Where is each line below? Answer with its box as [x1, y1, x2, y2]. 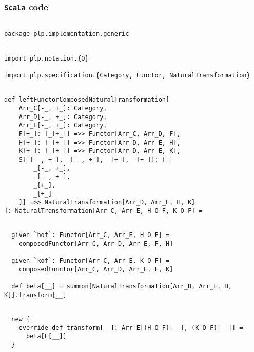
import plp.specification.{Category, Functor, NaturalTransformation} [4, 72, 250, 80]
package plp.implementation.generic [4, 30, 129, 38]
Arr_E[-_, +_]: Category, [18, 122, 107, 129]
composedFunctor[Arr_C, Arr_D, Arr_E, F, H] [18, 240, 173, 247]
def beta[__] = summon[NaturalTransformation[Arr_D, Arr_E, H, [11, 283, 232, 290]
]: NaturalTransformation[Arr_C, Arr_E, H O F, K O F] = [4, 207, 203, 214]
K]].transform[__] [4, 291, 67, 299]
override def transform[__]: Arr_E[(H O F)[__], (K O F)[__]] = [18, 324, 243, 331]
